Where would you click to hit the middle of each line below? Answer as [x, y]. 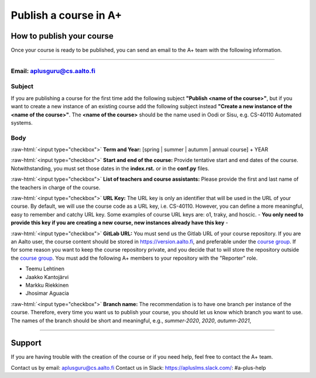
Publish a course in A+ [66, 15]
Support [26, 343]
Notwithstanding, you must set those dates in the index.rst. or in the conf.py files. [110, 168]
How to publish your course [62, 36]
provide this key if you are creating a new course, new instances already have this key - [119, 223]
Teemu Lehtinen [45, 269]
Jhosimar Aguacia [47, 293]
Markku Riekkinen [47, 285]
